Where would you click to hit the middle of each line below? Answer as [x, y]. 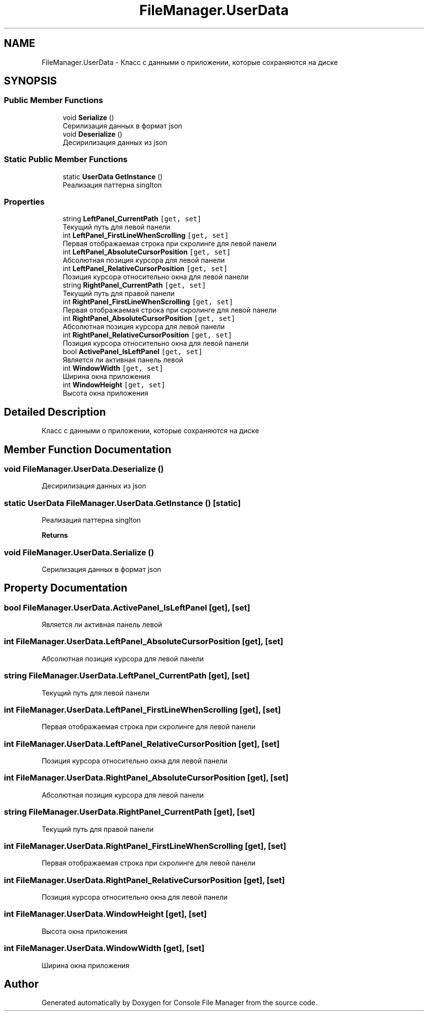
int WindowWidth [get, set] [113, 368]
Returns [55, 535]
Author [21, 984]
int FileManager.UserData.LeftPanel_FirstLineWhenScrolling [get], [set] [142, 709]
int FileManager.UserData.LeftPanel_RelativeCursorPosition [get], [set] [142, 744]
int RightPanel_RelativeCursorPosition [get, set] [147, 335]
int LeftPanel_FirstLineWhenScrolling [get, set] [146, 235]
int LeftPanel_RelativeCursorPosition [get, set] [145, 269]
